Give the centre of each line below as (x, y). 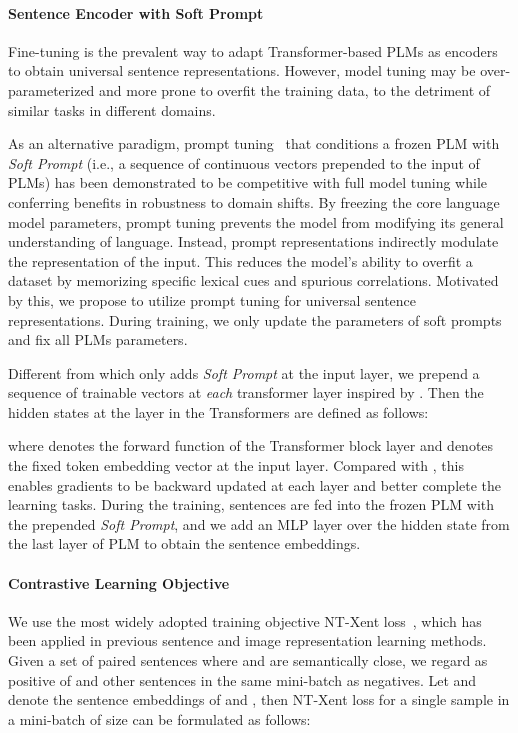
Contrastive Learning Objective (119, 582)
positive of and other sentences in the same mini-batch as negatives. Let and (242, 679)
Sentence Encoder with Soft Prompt (136, 12)
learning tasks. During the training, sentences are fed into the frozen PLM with (251, 504)
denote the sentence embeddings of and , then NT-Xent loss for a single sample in (259, 699)
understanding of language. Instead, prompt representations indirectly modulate (253, 241)
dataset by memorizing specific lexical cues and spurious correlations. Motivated (253, 280)
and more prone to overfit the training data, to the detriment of (295, 89)
